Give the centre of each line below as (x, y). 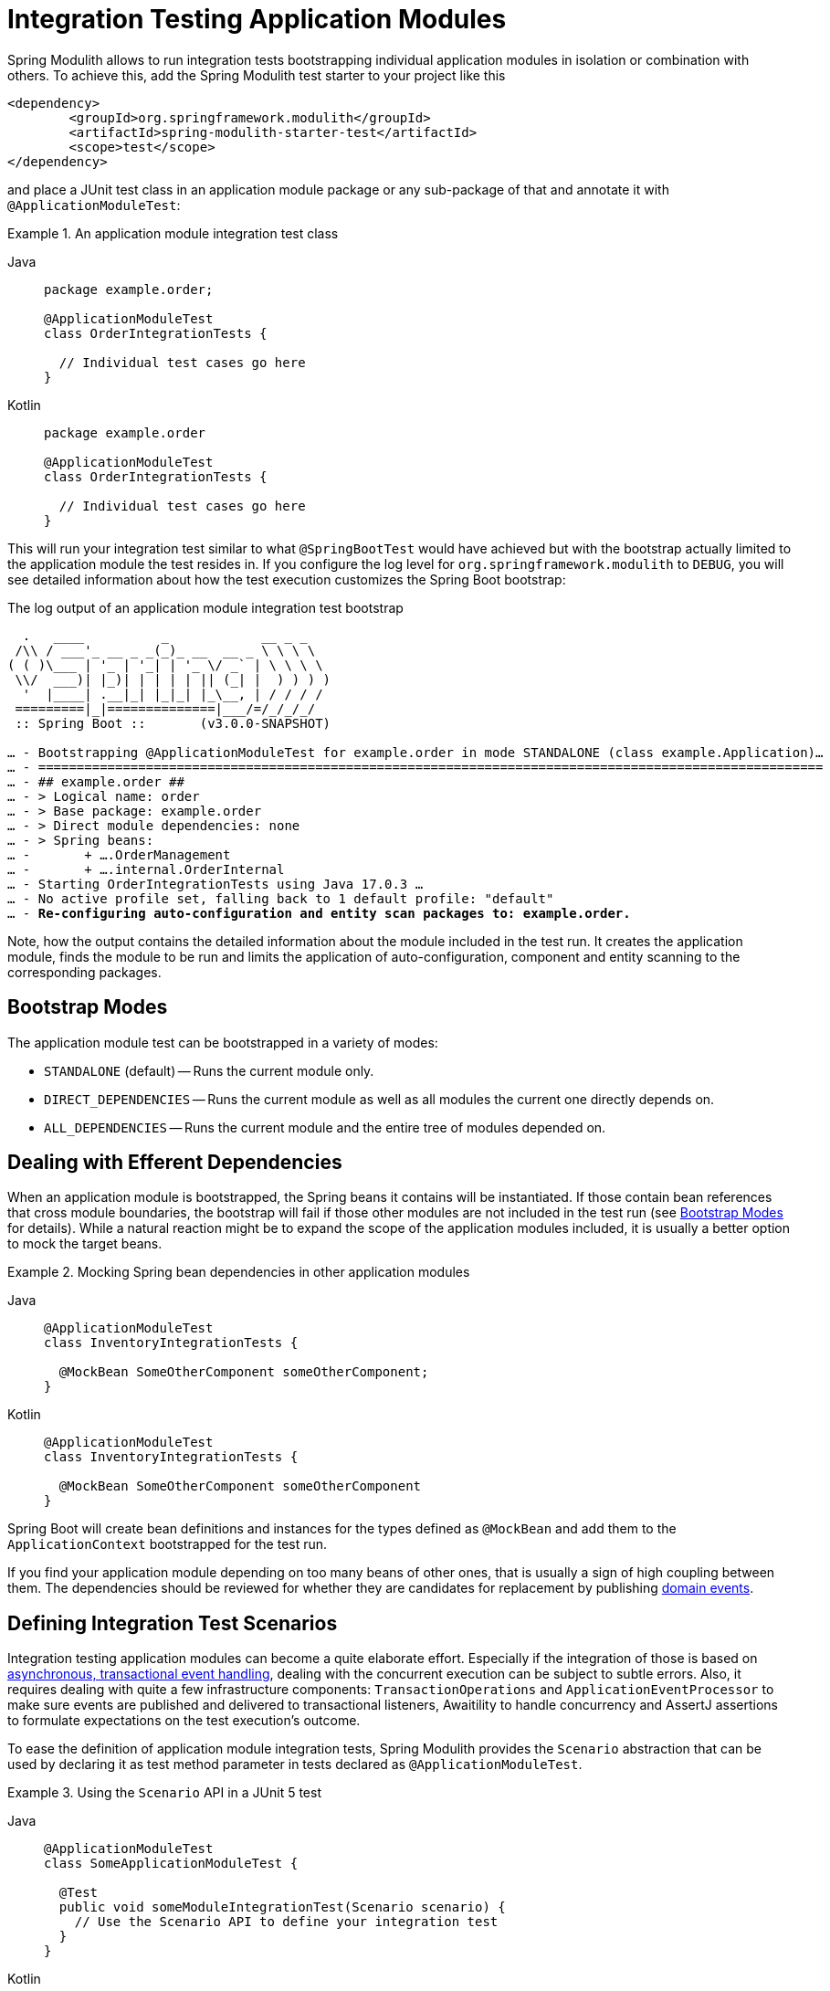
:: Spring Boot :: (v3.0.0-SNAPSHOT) (173, 723)
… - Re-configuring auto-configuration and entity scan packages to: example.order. (319, 913)
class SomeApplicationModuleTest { (171, 1864)
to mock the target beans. (85, 1244)
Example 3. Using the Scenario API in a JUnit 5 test (164, 1793)
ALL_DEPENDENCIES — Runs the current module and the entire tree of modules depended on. (325, 1127)
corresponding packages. (84, 972)
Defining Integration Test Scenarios (173, 1623)
